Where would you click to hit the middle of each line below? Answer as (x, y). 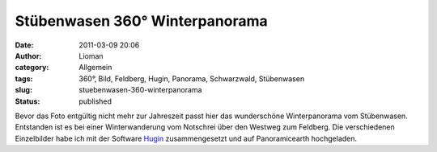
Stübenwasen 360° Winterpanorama (142, 21)
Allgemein (95, 68)
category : (32, 68)
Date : (24, 45)
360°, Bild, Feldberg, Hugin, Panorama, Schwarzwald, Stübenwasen (192, 78)
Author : (28, 55)
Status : (28, 101)
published (95, 101)
